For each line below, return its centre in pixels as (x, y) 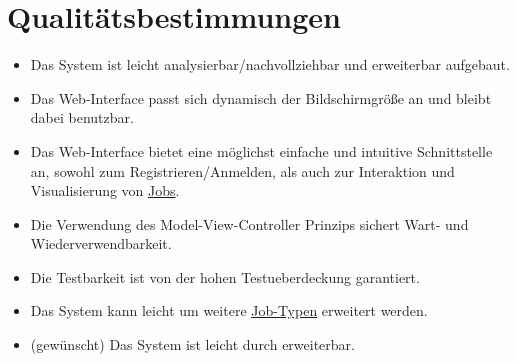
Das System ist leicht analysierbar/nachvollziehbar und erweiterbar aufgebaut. (270, 64)
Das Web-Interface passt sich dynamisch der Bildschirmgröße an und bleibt (261, 97)
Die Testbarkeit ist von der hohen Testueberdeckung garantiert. (225, 276)
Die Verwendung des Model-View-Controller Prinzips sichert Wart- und (249, 223)
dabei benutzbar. (82, 117)
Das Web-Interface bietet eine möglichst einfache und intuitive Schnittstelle (261, 150)
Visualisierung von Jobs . (105, 190)
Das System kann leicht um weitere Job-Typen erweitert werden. (229, 310)
